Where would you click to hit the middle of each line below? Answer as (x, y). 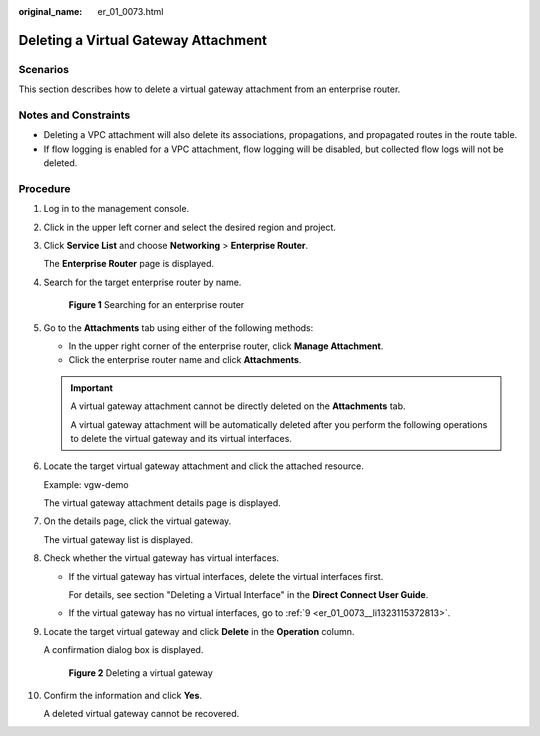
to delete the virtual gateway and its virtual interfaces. (181, 438)
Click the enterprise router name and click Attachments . (185, 360)
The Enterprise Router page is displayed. (129, 264)
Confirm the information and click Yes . (123, 695)
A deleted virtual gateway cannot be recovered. (141, 714)
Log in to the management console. (116, 209)
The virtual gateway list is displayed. (118, 539)
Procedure (44, 188)
